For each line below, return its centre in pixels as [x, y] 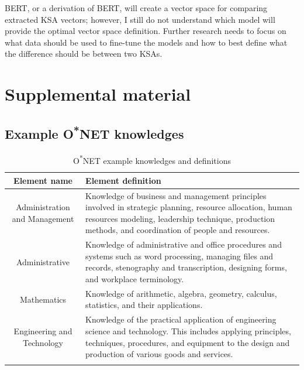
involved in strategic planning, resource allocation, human [189, 207]
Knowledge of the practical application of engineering [181, 319]
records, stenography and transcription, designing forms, [186, 267]
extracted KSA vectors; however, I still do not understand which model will [140, 19]
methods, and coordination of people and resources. [178, 230]
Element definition [123, 180]
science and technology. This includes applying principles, [188, 330]
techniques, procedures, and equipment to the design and [188, 342]
